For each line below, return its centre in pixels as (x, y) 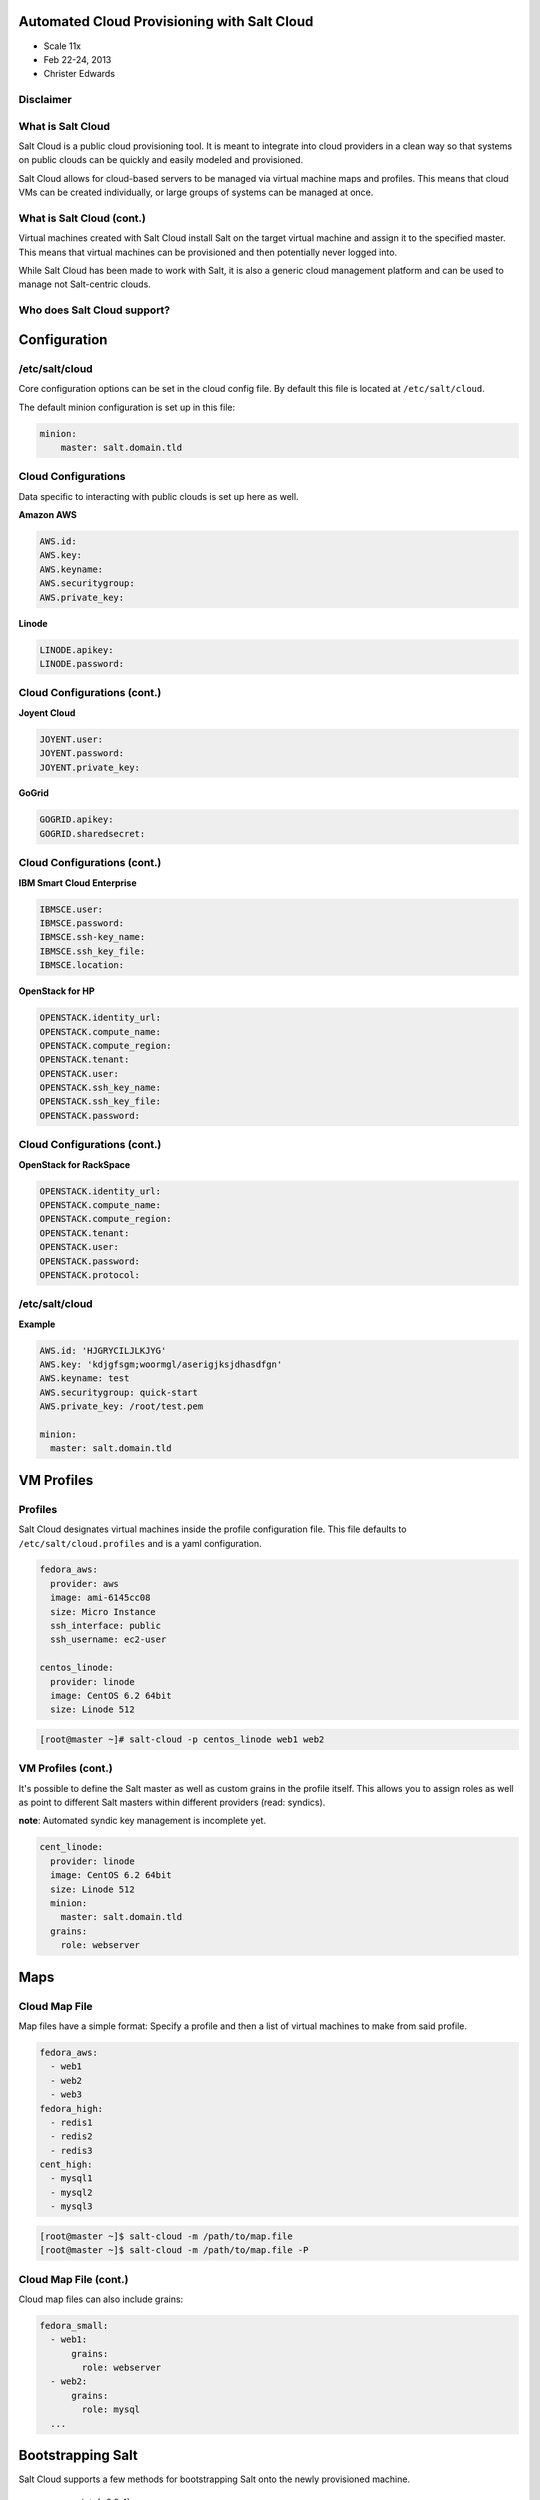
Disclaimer (45, 100)
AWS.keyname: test (84, 1378)
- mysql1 (71, 2178)
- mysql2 (71, 2192)
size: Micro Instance (103, 1611)
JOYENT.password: (82, 753)
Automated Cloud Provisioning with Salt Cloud (166, 21)
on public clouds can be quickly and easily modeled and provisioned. (161, 160)
